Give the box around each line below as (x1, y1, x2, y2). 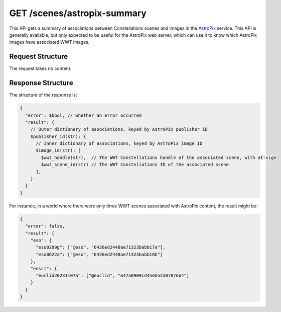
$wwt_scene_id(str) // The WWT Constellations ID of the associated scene (41, 162, 229, 168)
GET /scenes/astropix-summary (9, 8, 147, 19)
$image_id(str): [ (36, 147, 81, 153)
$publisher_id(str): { (30, 133, 86, 139)
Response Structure (9, 79, 73, 88)
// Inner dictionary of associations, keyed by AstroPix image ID (36, 141, 203, 146)
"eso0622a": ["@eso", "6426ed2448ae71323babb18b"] (36, 252, 163, 257)
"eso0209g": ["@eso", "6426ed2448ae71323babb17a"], (36, 245, 166, 250)
